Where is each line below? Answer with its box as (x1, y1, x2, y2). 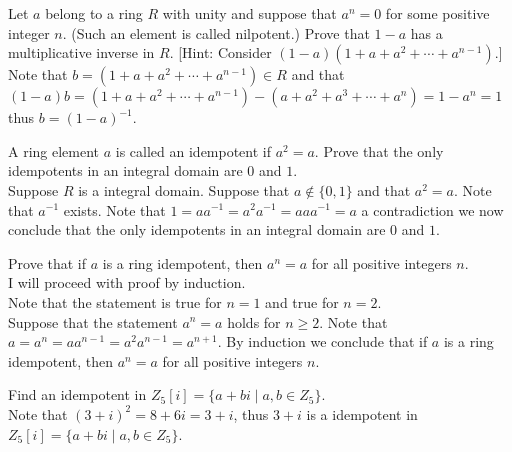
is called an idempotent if (115, 140, 272, 161)
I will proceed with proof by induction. (8, 272, 246, 293)
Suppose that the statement (8, 311, 178, 332)
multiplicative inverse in (8, 42, 155, 63)
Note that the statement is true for (8, 291, 222, 312)
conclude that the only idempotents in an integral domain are (8, 219, 386, 240)
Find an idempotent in (8, 384, 147, 405)
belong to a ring (45, 3, 143, 23)
